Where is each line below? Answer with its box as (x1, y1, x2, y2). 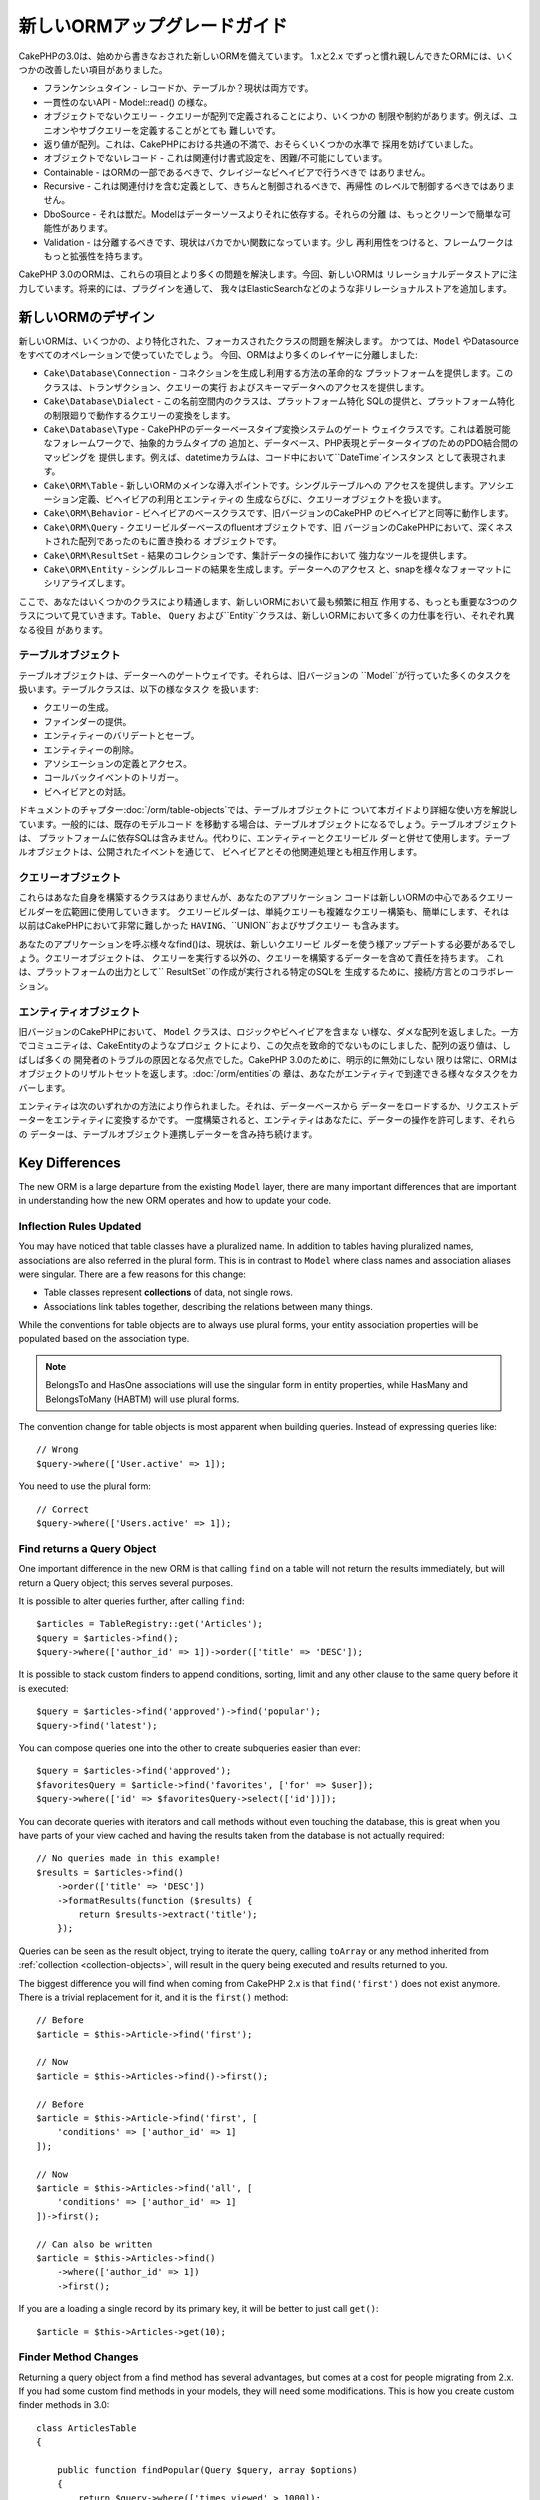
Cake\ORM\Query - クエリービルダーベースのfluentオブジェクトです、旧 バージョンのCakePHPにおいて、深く (43, 521, 496, 533)
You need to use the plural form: (18, 1480, 152, 1492)
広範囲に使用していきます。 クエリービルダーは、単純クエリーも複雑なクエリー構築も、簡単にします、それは (61, 905, 510, 917)
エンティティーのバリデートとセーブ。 (43, 730, 200, 742)
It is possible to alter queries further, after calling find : (18, 1595, 245, 1607)
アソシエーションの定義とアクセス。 (43, 758, 193, 769)
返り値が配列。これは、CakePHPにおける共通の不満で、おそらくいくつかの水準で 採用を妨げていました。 (43, 138, 479, 150)
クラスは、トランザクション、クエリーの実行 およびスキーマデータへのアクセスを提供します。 (43, 381, 430, 393)
